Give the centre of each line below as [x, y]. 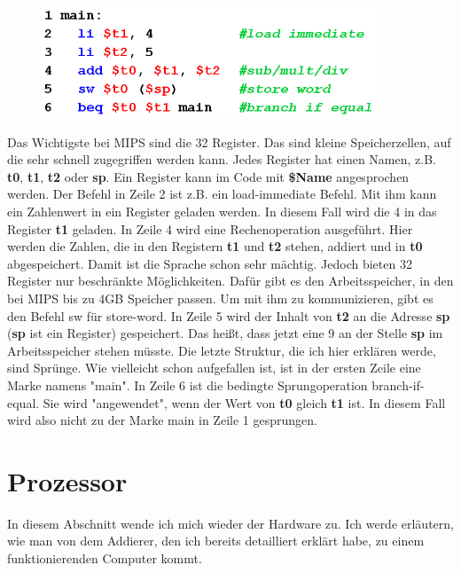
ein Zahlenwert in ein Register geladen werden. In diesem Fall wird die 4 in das [222, 211]
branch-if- [398, 385]
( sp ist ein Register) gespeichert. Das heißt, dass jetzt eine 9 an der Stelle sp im [225, 333]
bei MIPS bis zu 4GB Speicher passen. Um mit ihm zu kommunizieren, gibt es [220, 298]
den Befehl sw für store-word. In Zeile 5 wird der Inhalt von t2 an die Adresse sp [229, 315]
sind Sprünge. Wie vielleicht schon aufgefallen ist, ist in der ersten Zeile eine [214, 368]
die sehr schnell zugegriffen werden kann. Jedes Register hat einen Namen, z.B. [222, 159]
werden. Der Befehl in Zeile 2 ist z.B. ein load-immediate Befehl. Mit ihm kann [222, 194]
